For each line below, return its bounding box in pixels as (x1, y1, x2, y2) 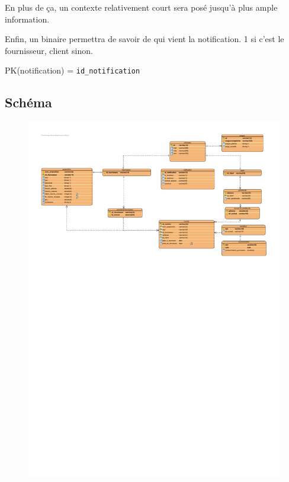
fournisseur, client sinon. (5, 44, 93, 56)
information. (5, 12, 50, 25)
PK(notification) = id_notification (5, 64, 140, 76)
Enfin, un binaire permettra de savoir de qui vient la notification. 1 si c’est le (5, 33, 284, 45)
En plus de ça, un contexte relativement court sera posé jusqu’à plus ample (5, 1, 278, 13)
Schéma (5, 93, 52, 111)
